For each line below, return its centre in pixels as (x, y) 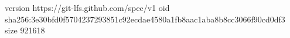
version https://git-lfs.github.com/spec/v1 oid (87, 7)
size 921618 (25, 30)
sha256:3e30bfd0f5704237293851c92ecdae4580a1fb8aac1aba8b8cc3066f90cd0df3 (145, 19)
